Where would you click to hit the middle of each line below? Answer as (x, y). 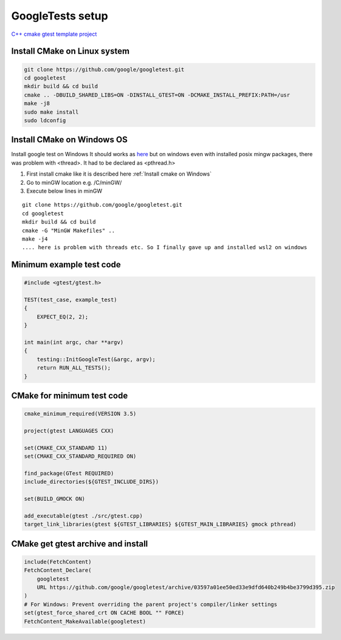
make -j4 (35, 239)
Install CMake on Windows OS (69, 140)
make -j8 (37, 104)
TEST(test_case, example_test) (71, 300)
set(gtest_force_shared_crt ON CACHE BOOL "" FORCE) (104, 613)
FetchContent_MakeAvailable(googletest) (85, 621)
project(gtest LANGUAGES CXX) (69, 431)
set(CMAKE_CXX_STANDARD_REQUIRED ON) (80, 456)
